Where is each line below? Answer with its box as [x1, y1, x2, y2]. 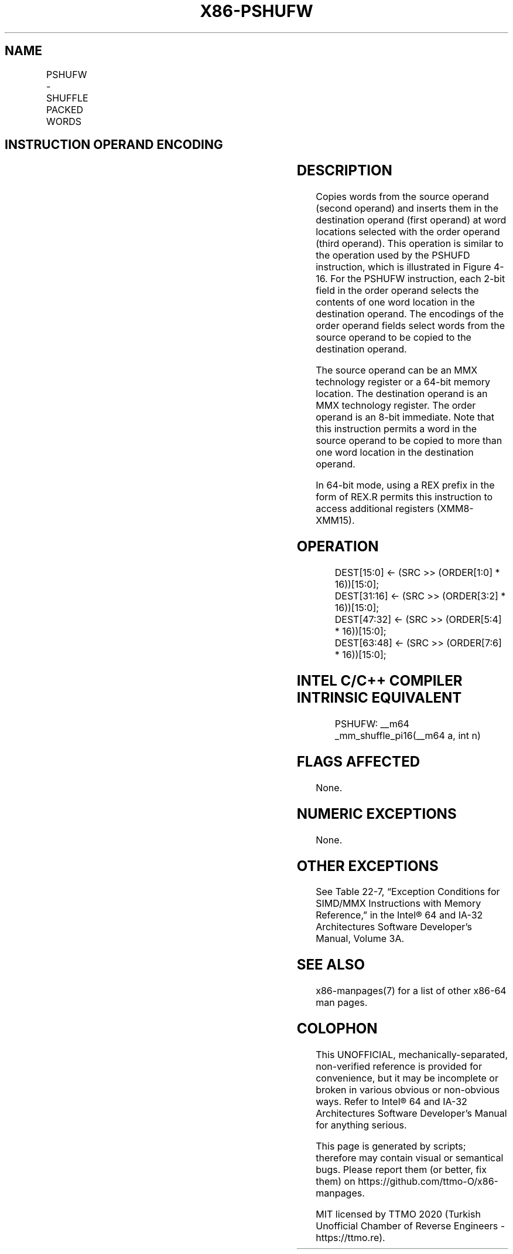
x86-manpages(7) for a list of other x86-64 [316, 985, 507, 997]
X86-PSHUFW [200, 1, 313, 21]
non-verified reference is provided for [316, 1060, 482, 1073]
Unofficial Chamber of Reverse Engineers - [316, 1220, 505, 1232]
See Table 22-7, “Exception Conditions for [316, 886, 500, 898]
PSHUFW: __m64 [334, 717, 409, 730]
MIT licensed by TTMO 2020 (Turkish [316, 1208, 481, 1221]
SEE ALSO [296, 956, 365, 974]
